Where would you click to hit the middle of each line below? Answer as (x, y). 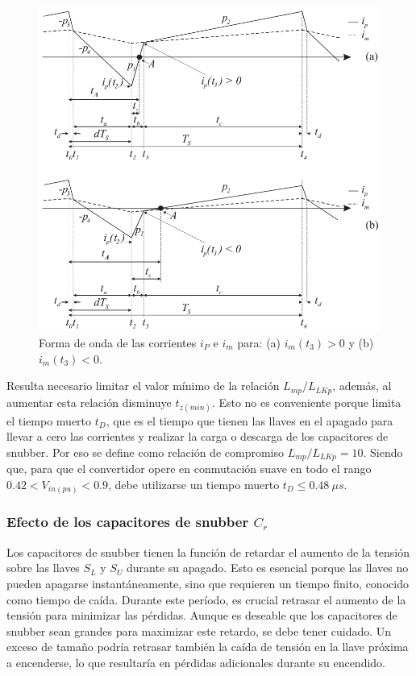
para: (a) (259, 342)
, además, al (362, 386)
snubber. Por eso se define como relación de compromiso (146, 452)
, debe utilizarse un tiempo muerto (194, 484)
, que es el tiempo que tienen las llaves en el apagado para (250, 420)
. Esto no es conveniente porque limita (306, 402)
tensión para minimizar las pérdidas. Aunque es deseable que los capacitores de (202, 615)
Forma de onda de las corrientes (118, 342)
